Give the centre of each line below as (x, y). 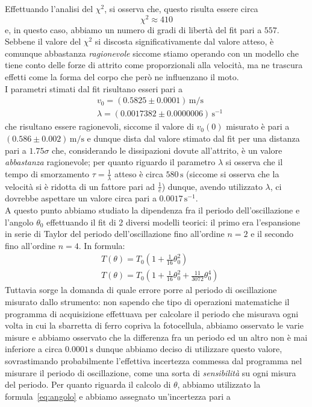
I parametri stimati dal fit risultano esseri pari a (94, 88)
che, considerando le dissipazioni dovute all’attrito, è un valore (167, 150)
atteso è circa (139, 173)
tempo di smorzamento (47, 173)
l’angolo (19, 222)
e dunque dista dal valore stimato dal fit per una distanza (193, 138)
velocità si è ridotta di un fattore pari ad (80, 186)
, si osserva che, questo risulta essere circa (181, 8)
